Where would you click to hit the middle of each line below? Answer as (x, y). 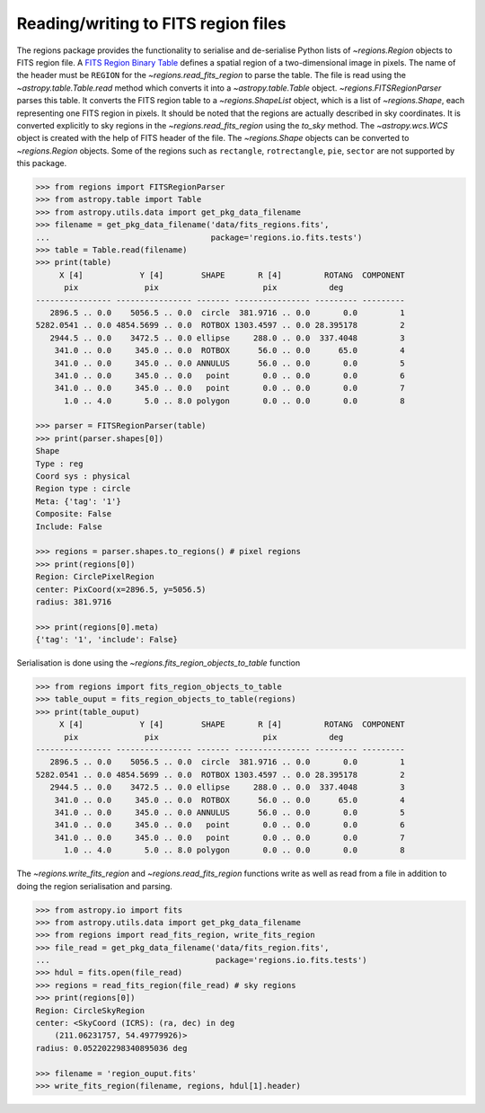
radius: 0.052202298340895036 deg (111, 1048)
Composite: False (74, 514)
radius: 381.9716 (74, 601)
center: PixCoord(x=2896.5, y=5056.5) (121, 589)
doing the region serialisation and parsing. (94, 886)
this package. (42, 163)
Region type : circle (83, 489)
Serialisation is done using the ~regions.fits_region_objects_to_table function (159, 663)
